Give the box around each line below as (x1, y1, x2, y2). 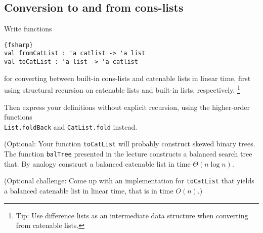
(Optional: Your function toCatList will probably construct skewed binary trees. (4, 138, 255, 149)
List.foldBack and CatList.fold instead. (4, 121, 138, 132)
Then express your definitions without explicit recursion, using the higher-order (4, 101, 250, 112)
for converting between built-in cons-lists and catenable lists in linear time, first (4, 72, 251, 83)
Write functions (4, 23, 52, 34)
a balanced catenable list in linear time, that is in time (4, 185, 173, 196)
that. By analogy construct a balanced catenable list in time (4, 158, 191, 169)
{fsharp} (4, 41, 33, 49)
